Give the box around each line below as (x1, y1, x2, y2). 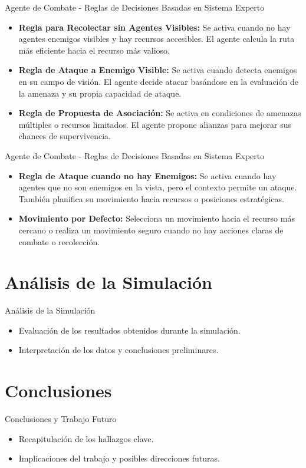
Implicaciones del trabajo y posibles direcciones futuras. (18, 452, 220, 464)
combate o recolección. (18, 235, 100, 248)
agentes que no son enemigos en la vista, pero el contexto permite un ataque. (18, 181, 297, 193)
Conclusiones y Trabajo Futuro (5, 413, 117, 425)
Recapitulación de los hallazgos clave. (18, 432, 154, 444)
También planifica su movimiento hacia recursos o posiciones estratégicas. (18, 192, 284, 205)
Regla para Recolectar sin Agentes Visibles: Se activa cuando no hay (18, 21, 291, 33)
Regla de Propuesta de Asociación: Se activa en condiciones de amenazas (18, 107, 301, 119)
